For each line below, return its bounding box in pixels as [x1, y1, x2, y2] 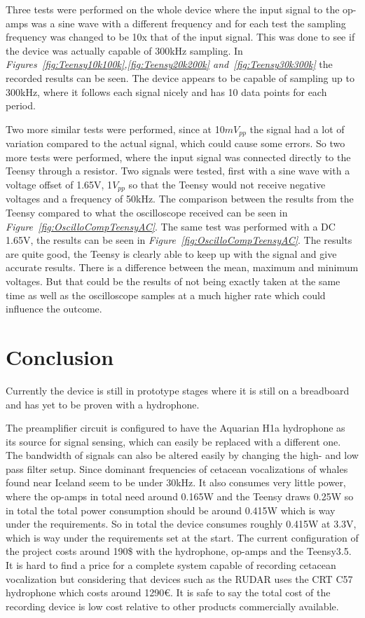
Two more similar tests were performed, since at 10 [6, 121, 225, 136]
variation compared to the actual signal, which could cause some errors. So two [6, 136, 345, 151]
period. [6, 98, 36, 113]
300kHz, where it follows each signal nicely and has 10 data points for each [6, 84, 327, 99]
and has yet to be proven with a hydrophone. [6, 397, 200, 411]
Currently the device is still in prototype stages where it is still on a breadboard [6, 383, 350, 397]
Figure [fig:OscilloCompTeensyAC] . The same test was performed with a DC [6, 219, 336, 233]
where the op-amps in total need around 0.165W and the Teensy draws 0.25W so [6, 489, 354, 504]
